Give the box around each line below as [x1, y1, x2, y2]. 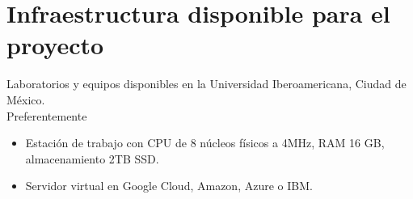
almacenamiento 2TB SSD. [25, 150, 159, 167]
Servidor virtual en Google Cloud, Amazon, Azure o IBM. [25, 177, 313, 194]
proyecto [6, 28, 104, 61]
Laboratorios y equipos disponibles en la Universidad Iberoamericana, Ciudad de [6, 75, 407, 92]
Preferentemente [6, 107, 87, 124]
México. [6, 91, 45, 108]
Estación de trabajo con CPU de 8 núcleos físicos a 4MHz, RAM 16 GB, [25, 134, 385, 151]
